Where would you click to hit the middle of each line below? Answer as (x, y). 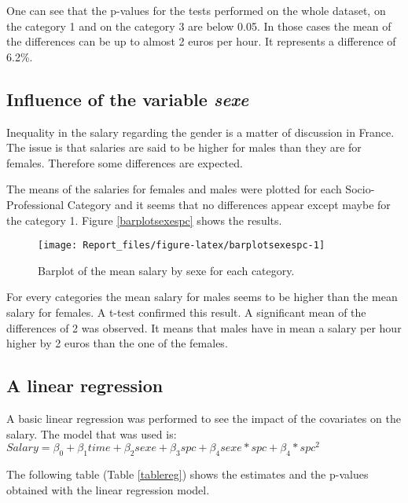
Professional (35, 204)
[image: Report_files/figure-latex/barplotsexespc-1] (182, 246)
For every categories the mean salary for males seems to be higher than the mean (202, 297)
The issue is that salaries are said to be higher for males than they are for (184, 147)
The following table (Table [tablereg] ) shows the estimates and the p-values (187, 474)
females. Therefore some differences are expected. (125, 162)
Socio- (360, 189)
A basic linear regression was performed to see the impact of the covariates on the (204, 418)
